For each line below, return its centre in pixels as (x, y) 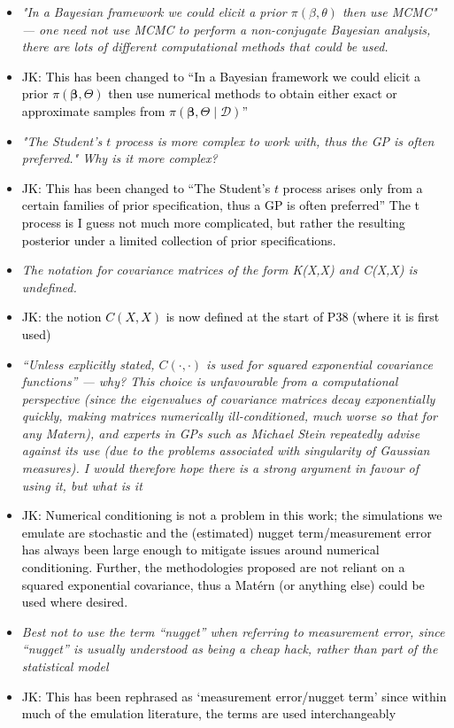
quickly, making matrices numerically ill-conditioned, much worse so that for (229, 416)
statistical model (65, 666)
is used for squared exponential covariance (319, 364)
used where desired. (75, 602)
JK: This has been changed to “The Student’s (146, 187)
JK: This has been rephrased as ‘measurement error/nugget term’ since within (234, 696)
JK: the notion (62, 317)
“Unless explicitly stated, (88, 364)
